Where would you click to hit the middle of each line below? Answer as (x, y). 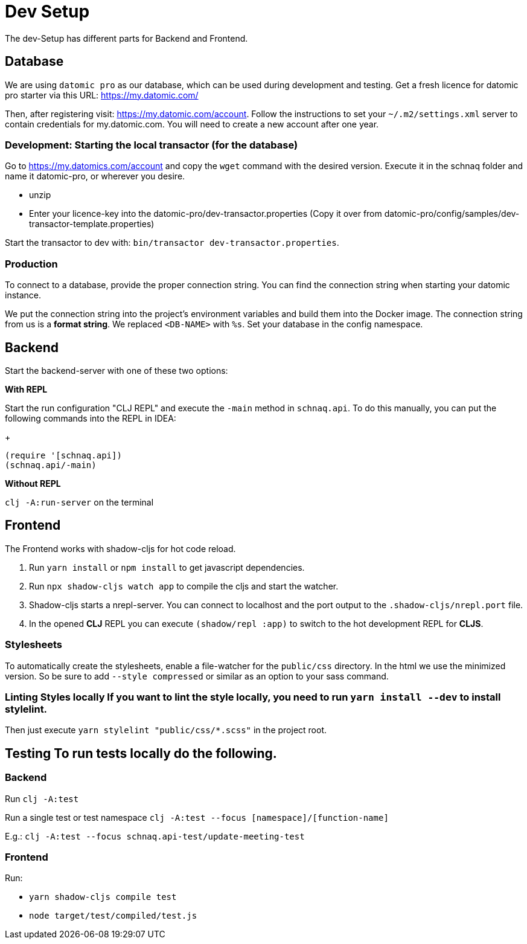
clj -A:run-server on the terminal (79, 502)
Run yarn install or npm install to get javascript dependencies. (167, 567)
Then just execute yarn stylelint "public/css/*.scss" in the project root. (166, 730)
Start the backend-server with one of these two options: (117, 370)
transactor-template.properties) (92, 224)
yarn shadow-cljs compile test (103, 897)
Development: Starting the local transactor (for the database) (152, 145)
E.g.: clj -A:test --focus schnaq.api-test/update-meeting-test (155, 836)
